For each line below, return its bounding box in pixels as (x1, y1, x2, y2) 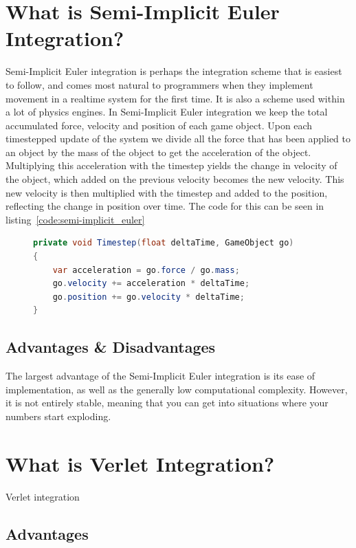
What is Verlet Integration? (5, 449, 275, 477)
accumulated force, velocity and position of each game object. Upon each (5, 118, 313, 132)
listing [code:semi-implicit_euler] (5, 212, 145, 226)
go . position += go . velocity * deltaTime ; (52, 292, 245, 302)
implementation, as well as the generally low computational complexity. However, (5, 382, 348, 396)
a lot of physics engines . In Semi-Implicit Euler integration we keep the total (5, 105, 328, 119)
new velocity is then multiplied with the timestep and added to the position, (5, 185, 328, 199)
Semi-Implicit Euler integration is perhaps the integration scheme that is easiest (5, 64, 342, 78)
